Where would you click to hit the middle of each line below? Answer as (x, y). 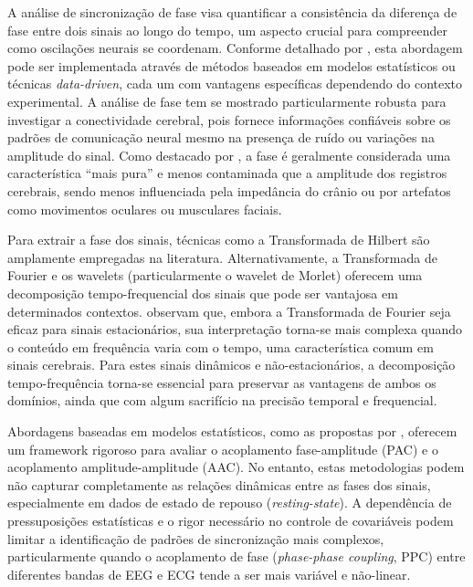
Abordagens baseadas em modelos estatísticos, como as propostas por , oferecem (232, 431)
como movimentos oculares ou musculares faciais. (145, 209)
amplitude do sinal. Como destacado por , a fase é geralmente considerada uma (229, 155)
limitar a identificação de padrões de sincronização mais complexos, (196, 538)
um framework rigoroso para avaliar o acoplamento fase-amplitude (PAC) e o (223, 449)
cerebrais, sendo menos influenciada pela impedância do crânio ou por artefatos (229, 190)
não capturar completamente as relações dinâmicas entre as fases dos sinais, (219, 484)
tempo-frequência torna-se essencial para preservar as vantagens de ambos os (222, 382)
